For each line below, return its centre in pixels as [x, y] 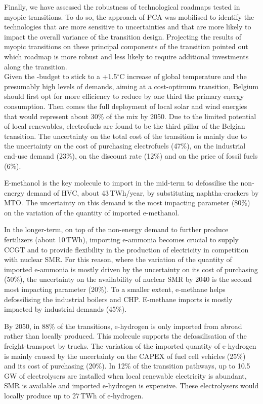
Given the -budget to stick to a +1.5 [61, 76]
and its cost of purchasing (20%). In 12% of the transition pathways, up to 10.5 [127, 366]
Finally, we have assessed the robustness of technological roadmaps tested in [122, 7]
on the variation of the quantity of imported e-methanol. [92, 212]
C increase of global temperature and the [183, 76]
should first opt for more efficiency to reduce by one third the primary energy [124, 96]
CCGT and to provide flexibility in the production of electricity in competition [126, 249]
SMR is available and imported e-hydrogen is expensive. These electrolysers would [131, 385]
